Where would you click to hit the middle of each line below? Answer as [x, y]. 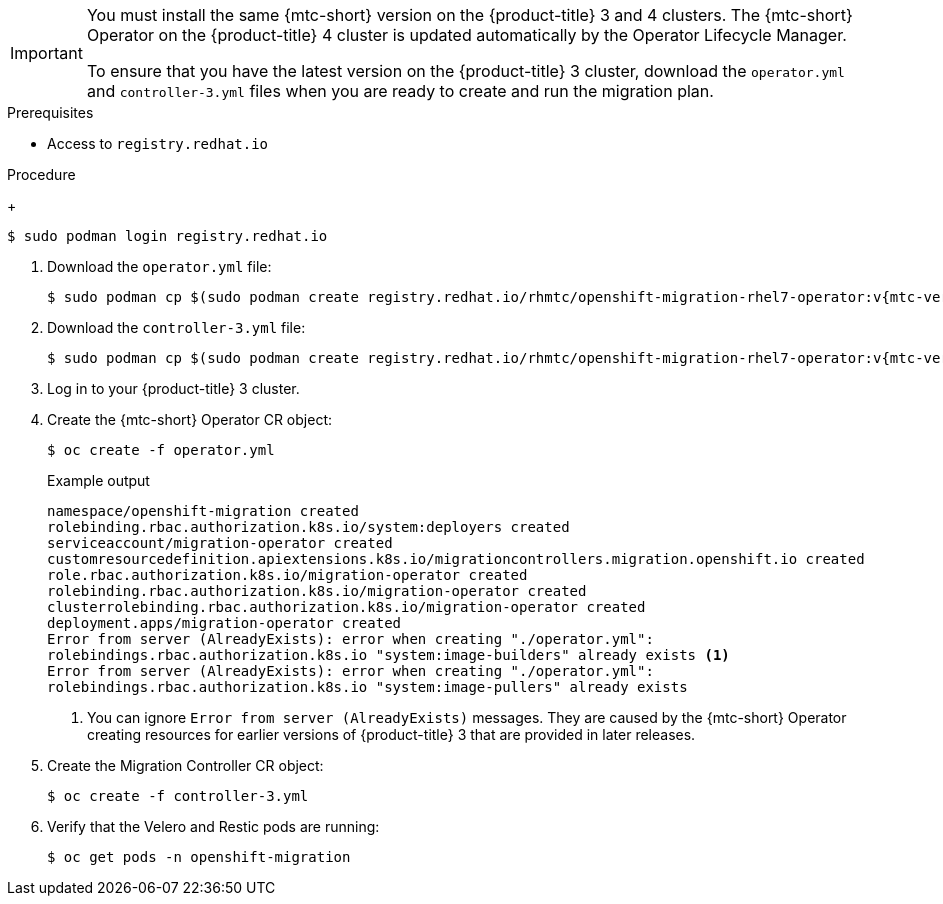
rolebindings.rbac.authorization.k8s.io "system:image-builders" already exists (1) [388, 655]
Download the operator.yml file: [159, 266]
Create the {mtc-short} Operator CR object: [189, 419]
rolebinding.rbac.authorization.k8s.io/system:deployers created [308, 527]
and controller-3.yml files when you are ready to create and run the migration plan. [400, 91]
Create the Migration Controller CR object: [185, 765]
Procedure [41, 174]
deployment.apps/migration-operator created [224, 623]
